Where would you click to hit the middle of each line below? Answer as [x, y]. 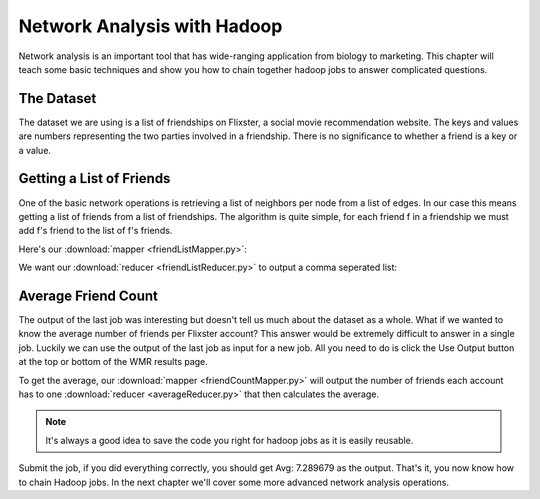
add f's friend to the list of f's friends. [95, 231]
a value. [35, 150]
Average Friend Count [88, 295]
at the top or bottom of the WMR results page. [113, 362]
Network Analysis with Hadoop [150, 26]
